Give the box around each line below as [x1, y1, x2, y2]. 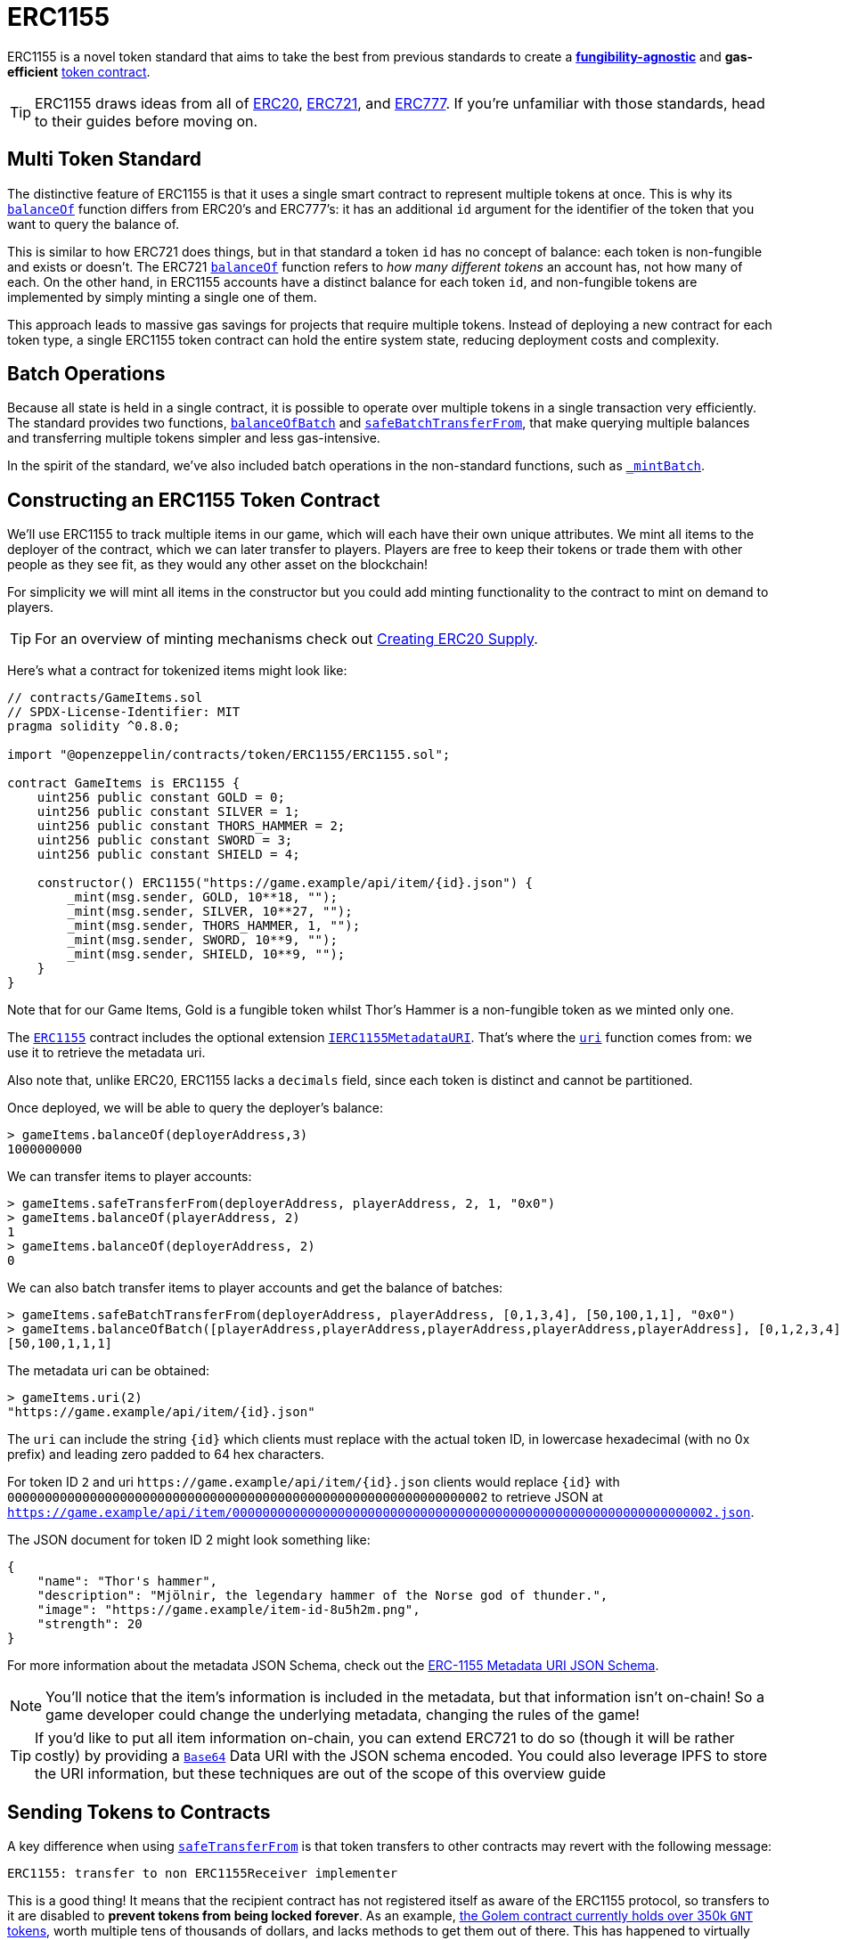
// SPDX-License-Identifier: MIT [7, 705, 241, 720]
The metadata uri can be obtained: [7, 1363, 210, 1379]
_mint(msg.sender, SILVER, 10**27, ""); [67, 904, 353, 919]
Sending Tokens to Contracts [7, 1800, 271, 1823]
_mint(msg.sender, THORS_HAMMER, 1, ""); [67, 918, 361, 933]
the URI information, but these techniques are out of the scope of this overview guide [35, 1765, 607, 1783]
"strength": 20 [37, 1617, 143, 1632]
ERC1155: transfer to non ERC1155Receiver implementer [7, 1866, 398, 1881]
